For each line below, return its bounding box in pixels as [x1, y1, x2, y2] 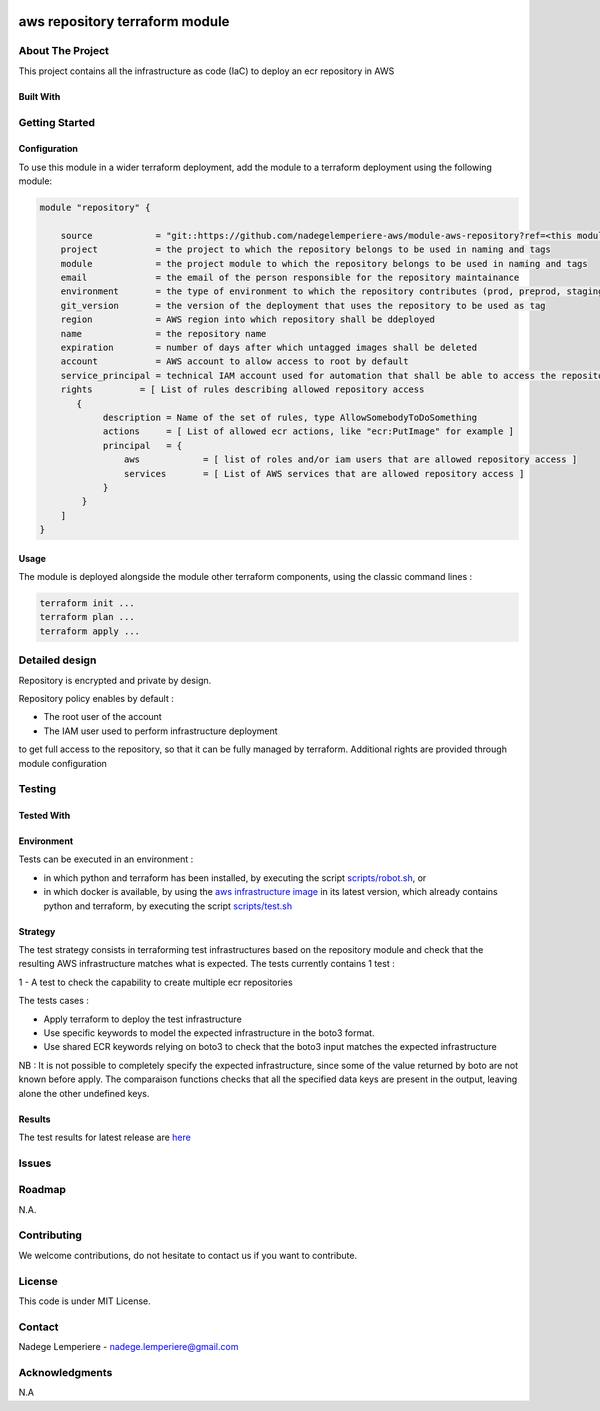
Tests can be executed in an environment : [18, 853, 194, 865]
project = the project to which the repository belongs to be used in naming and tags [60, 244, 552, 255]
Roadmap [18, 1183, 67, 1197]
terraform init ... [39, 598, 135, 609]
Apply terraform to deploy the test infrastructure [43, 1013, 242, 1025]
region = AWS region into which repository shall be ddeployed [60, 314, 435, 325]
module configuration [18, 757, 107, 769]
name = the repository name [60, 328, 267, 339]
